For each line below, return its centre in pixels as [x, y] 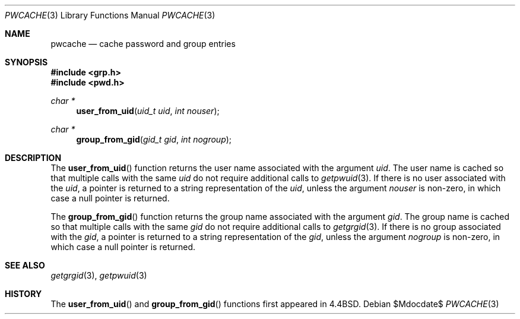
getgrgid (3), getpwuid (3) [99, 275]
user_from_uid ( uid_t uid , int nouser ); [148, 111]
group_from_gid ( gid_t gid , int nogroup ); [154, 139]
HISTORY [23, 294]
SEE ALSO [25, 265]
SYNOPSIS [26, 62]
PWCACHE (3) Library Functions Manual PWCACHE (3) [110, 15]
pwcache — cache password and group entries [143, 44]
